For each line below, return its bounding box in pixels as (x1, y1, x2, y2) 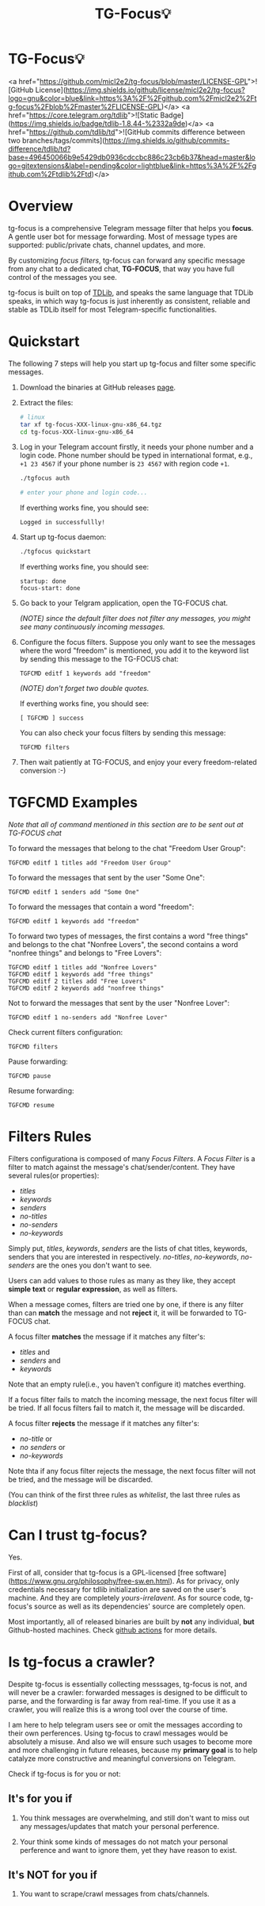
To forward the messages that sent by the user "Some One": (8, 873, 206, 882)
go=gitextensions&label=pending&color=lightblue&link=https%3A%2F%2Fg (8, 160, 257, 171)
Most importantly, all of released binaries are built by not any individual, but (8, 1616, 255, 1626)
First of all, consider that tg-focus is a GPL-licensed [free (8, 1567, 194, 1577)
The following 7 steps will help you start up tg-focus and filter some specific (8, 359, 256, 368)
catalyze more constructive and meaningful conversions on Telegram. (8, 1754, 237, 1763)
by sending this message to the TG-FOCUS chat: (19, 654, 180, 664)
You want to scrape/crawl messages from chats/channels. (19, 1889, 210, 1899)
